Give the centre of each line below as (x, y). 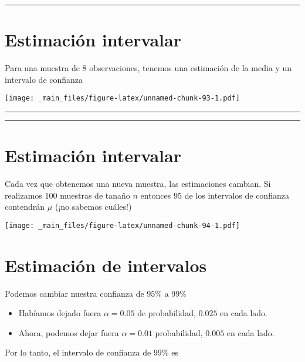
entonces (156, 195)
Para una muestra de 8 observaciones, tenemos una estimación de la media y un (148, 68)
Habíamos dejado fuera (60, 313)
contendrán (25, 207)
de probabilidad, (167, 313)
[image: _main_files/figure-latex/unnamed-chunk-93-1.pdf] (122, 98)
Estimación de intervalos (106, 265)
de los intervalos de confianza (237, 195)
